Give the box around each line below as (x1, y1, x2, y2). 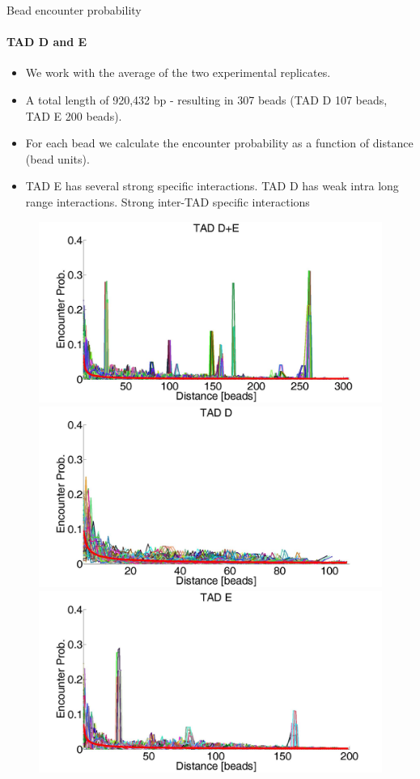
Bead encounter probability (6, 2, 142, 18)
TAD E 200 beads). (25, 107, 122, 124)
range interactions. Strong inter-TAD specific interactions (25, 193, 310, 210)
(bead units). (25, 150, 90, 167)
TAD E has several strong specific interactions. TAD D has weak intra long (25, 177, 399, 194)
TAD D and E (6, 33, 87, 50)
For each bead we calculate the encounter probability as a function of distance (25, 134, 414, 151)
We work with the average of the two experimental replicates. (25, 64, 331, 81)
